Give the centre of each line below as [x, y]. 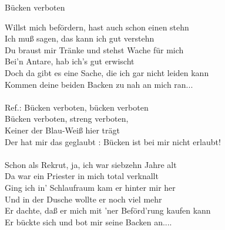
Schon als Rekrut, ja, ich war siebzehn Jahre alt [91, 164]
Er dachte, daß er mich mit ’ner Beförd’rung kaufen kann [108, 210]
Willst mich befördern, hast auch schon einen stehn [97, 27]
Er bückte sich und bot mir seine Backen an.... [88, 222]
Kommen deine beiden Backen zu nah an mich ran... [99, 84]
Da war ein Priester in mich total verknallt [82, 176]
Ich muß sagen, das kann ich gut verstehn [80, 38]
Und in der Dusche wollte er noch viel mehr [83, 199]
